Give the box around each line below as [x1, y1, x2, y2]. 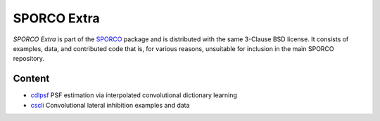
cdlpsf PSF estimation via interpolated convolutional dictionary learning [30, 91, 237, 99]
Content [13, 73, 50, 85]
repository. [13, 55, 45, 63]
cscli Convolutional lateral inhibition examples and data [30, 101, 190, 109]
